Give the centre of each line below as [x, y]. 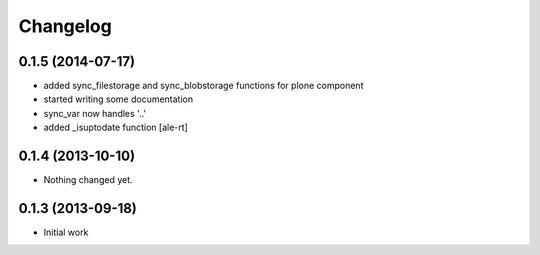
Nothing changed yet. [88, 180]
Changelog [65, 26]
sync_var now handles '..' [95, 113]
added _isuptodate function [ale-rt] [116, 127]
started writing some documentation [118, 99]
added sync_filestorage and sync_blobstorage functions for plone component [203, 86]
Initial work [66, 232]
